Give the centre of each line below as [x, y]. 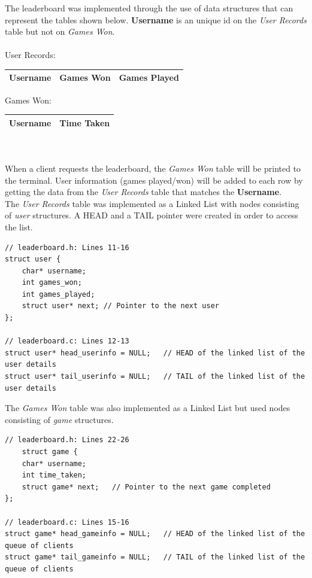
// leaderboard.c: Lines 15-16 [67, 522]
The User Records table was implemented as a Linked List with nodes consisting [152, 203]
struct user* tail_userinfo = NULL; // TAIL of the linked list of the [155, 377]
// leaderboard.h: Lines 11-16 [67, 247]
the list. [19, 226]
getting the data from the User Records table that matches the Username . [143, 192]
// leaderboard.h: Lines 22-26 [67, 440]
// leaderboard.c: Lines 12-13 [67, 341]
